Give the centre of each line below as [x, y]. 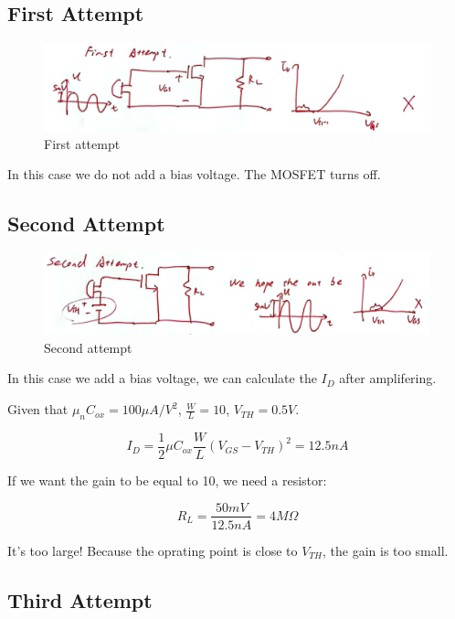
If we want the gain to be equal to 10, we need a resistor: [167, 480]
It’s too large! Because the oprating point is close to [153, 550]
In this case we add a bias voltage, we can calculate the [162, 378]
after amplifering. [388, 378]
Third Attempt [80, 599]
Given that [38, 409]
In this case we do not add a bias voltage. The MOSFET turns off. [194, 174]
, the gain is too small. [386, 550]
